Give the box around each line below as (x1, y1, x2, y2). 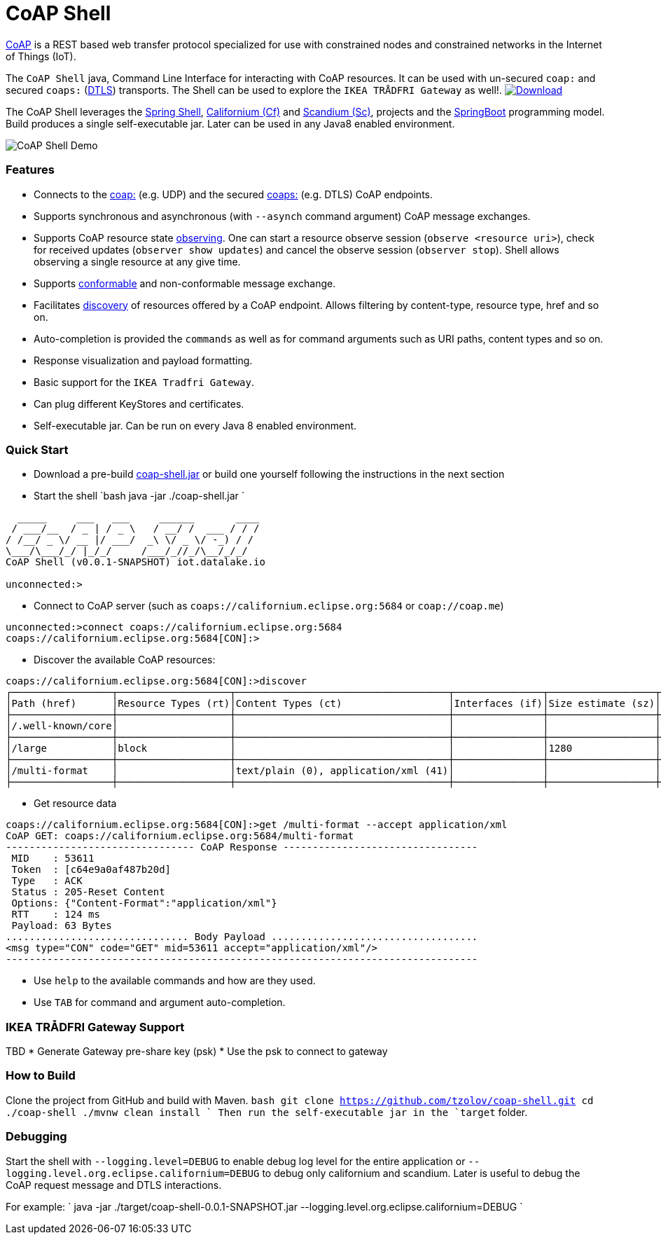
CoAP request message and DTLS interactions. (6, 1178, 222, 1191)
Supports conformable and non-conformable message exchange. (34, 277, 336, 289)
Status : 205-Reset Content (11, 886, 165, 898)
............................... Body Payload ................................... (6, 931, 478, 943)
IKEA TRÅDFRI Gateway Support (6, 1019, 185, 1034)
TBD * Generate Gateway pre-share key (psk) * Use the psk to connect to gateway (6, 1045, 388, 1057)
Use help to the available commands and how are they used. (34, 974, 316, 987)
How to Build (6, 1068, 76, 1083)
